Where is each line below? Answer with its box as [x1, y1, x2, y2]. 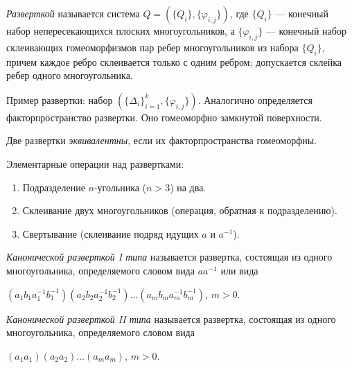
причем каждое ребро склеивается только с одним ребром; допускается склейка [6, 54, 342, 69]
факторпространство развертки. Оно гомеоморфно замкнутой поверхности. [6, 109, 322, 124]
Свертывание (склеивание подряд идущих [22, 226, 199, 240]
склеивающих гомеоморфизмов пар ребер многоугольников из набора [6, 40, 299, 54]
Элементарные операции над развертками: [6, 156, 184, 170]
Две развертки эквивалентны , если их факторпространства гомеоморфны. [6, 133, 317, 148]
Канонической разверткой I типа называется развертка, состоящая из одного [6, 249, 333, 264]
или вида [220, 263, 258, 277]
